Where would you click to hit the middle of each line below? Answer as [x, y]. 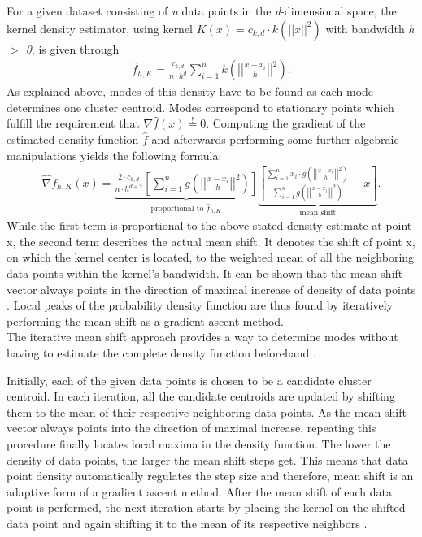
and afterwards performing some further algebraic [275, 139]
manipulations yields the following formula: [114, 155]
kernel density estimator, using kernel [100, 28]
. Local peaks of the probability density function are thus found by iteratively [200, 305]
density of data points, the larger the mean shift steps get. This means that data [207, 459]
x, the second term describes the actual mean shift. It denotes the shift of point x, [211, 241]
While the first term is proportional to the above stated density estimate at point [209, 225]
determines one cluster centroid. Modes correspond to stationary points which [200, 107]
